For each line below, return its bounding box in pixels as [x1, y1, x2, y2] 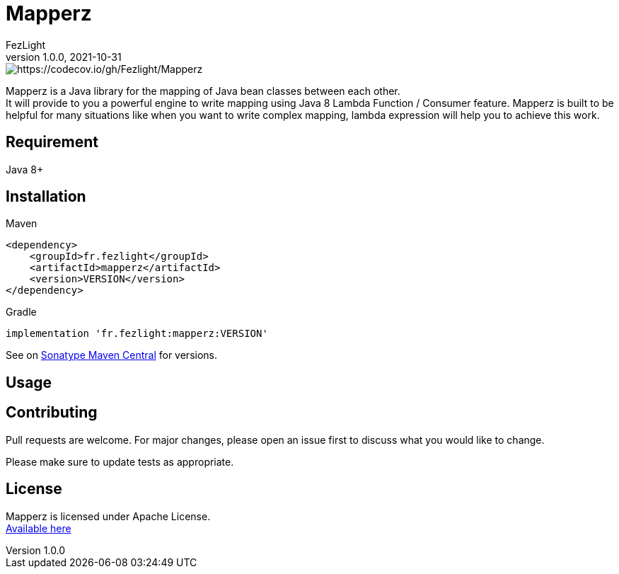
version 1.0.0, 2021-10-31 [6, 50, 122, 63]
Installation [6, 188, 86, 206]
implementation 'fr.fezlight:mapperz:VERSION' [6, 328, 268, 340]
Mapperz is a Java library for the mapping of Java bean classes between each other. [6, 84, 400, 97]
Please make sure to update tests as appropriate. [6, 455, 234, 468]
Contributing [6, 403, 98, 422]
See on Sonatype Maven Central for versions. [6, 349, 218, 362]
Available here [6, 522, 71, 534]
